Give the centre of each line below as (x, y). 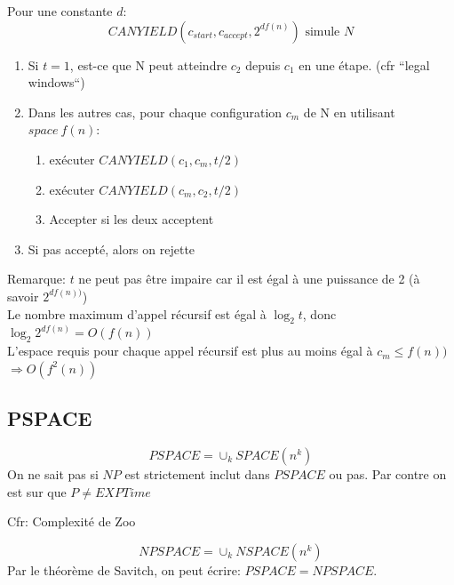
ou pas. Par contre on (388, 473)
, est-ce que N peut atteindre (148, 64)
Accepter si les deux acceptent (131, 219)
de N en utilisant (349, 112)
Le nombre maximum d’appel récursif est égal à (137, 313)
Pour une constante (60, 11)
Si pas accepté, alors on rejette (112, 248)
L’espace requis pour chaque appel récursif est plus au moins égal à (190, 351)
